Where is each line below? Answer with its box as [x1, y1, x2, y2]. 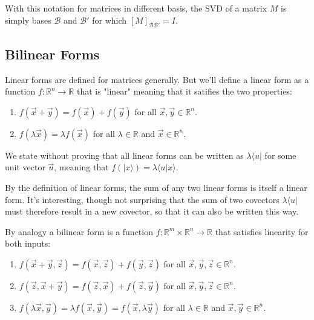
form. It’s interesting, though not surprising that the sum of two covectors [5, 193, 280, 205]
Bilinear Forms [5, 44, 100, 63]
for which [92, 13, 127, 26]
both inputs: [5, 237, 51, 250]
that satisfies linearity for [215, 225, 309, 238]
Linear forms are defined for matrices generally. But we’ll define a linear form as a [5, 73, 309, 85]
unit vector [5, 161, 45, 173]
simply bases [5, 13, 51, 26]
